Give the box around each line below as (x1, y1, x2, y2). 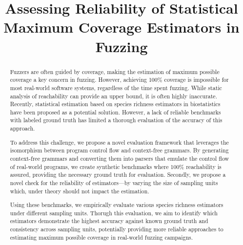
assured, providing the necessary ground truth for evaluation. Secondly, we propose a (10, 170, 226, 179)
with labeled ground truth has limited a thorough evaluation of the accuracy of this (10, 116, 223, 124)
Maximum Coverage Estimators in (3, 17, 240, 37)
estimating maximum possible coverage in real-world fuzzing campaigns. (10, 233, 193, 241)
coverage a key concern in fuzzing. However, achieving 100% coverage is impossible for (10, 75, 229, 84)
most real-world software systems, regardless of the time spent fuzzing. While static (10, 83, 222, 92)
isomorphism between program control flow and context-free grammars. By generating (10, 146, 229, 154)
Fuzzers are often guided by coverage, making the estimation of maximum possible (10, 67, 220, 75)
